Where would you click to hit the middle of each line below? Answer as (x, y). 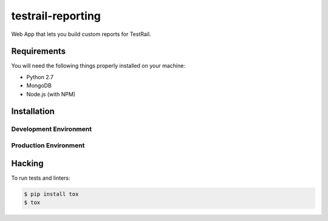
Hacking (27, 163)
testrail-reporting (56, 16)
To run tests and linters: (41, 178)
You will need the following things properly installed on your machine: (98, 66)
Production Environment (48, 145)
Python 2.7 (40, 77)
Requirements (39, 51)
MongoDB (39, 86)
